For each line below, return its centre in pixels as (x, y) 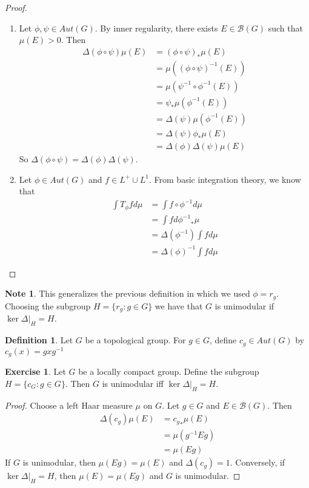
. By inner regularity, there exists (156, 28)
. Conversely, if (257, 462)
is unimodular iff (133, 383)
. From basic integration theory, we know (225, 179)
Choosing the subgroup (48, 305)
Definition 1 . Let (39, 340)
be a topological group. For (135, 340)
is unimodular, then (59, 462)
